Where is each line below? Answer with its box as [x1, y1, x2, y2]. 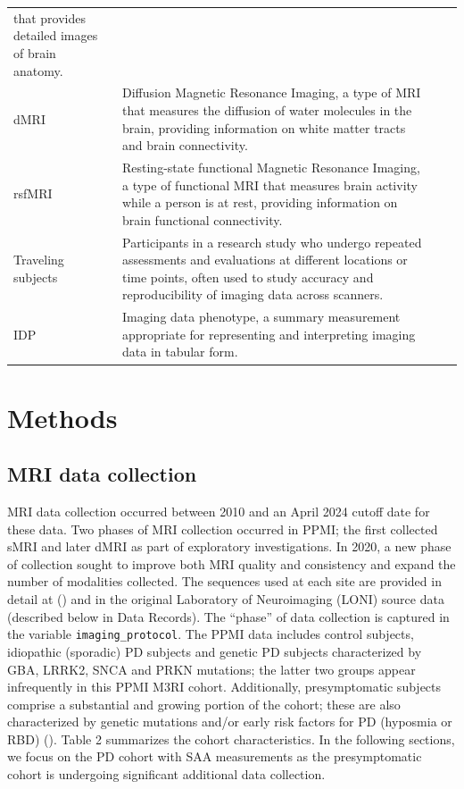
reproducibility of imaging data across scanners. [121, 285, 384, 304]
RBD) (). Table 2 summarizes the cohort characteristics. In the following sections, [7, 729, 455, 748]
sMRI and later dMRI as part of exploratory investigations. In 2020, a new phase [7, 537, 452, 556]
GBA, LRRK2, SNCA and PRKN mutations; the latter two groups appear [7, 659, 416, 678]
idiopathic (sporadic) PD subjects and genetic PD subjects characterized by [7, 642, 422, 660]
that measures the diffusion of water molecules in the [121, 100, 412, 119]
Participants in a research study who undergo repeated [121, 232, 422, 251]
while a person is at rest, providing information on [121, 193, 398, 212]
